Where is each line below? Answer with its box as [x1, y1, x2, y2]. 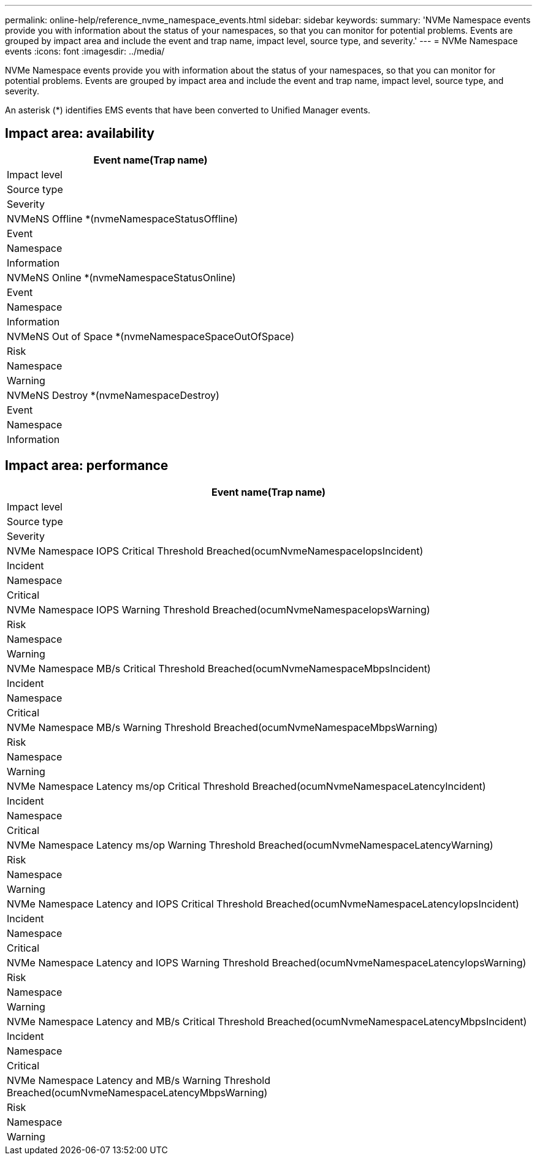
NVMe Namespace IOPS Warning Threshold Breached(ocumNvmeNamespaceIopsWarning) [7, 603, 430, 616]
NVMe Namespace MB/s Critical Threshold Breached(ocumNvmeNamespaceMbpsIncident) [7, 662, 431, 675]
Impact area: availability [5, 126, 154, 142]
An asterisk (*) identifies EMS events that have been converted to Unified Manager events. [5, 105, 371, 115]
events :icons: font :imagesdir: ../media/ [5, 46, 165, 56]
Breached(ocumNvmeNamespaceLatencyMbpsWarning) [7, 1086, 268, 1099]
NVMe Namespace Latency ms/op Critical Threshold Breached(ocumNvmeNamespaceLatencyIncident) [7, 779, 486, 792]
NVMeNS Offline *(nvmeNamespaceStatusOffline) [7, 212, 238, 225]
